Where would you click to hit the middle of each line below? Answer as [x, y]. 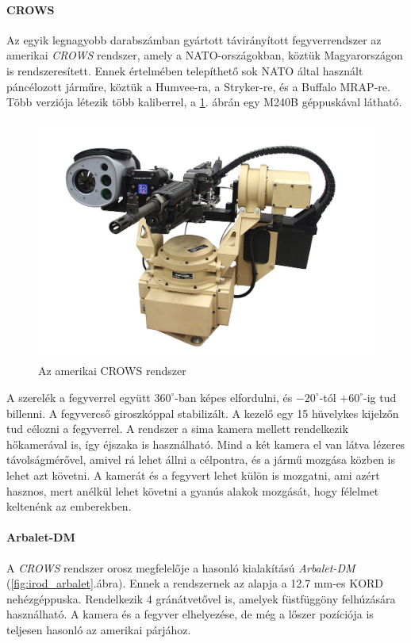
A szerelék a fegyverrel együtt [79, 397]
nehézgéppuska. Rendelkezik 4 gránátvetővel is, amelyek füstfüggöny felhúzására [201, 598]
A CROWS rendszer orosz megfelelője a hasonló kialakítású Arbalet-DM [181, 567]
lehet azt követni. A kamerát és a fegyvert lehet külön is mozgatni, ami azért [193, 475]
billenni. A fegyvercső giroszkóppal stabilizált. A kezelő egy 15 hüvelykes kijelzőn [203, 413]
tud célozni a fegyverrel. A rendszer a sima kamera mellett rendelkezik [177, 429]
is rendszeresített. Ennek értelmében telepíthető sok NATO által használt [185, 70]
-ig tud [380, 397]
